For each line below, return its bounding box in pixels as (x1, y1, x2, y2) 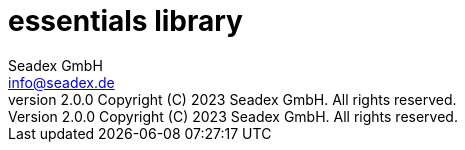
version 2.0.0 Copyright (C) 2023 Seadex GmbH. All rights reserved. (8, 90, 457, 108)
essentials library (8, 4, 243, 38)
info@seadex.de (8, 73, 115, 91)
